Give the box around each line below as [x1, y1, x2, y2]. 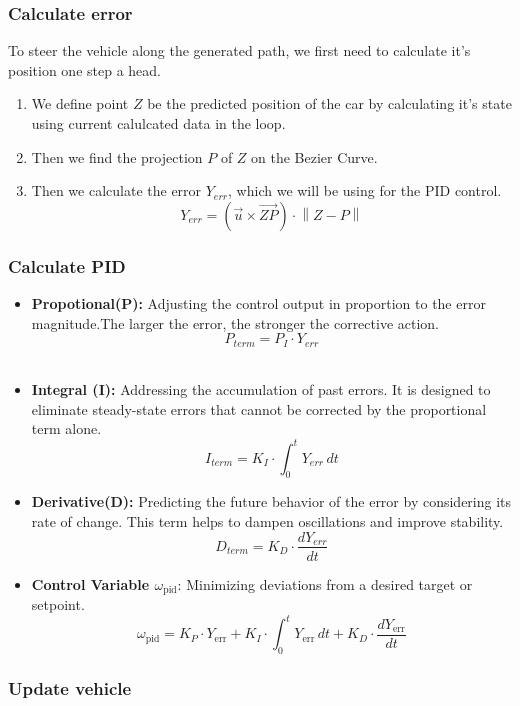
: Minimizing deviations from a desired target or [177, 573, 473, 594]
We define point [31, 93, 129, 114]
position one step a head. [8, 59, 161, 80]
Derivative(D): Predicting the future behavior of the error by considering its [31, 491, 512, 512]
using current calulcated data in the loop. [31, 113, 286, 133]
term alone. [31, 418, 102, 439]
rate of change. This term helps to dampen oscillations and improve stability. [31, 510, 504, 531]
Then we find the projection [31, 146, 203, 167]
